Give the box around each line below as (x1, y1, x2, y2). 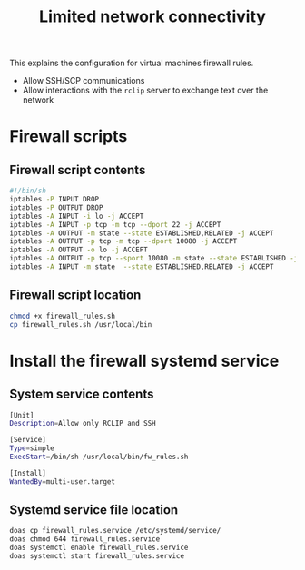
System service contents (9, 387, 154, 402)
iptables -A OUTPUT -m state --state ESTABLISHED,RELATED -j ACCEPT (9, 229, 274, 238)
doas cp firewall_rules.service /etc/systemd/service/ (9, 526, 221, 536)
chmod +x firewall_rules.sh (9, 311, 116, 320)
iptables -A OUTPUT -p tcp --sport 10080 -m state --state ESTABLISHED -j (9, 254, 299, 263)
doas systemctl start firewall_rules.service (9, 552, 184, 561)
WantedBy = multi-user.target (9, 477, 116, 486)
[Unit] (9, 410, 34, 419)
